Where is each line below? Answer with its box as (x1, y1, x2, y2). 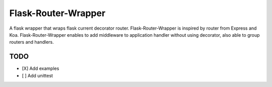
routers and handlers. (9, 39, 54, 45)
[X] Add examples (22, 65, 59, 71)
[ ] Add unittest (22, 72, 53, 78)
